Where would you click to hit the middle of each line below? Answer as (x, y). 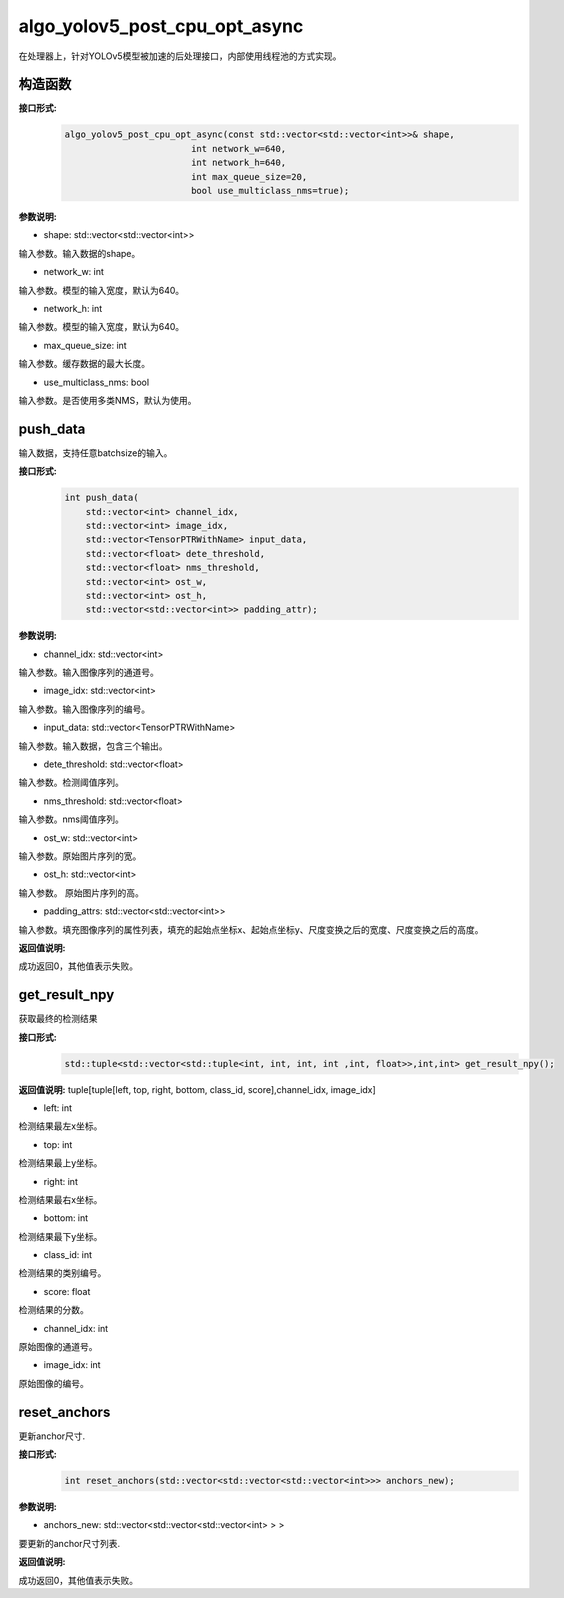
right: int (61, 1181)
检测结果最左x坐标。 (60, 1126)
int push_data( (101, 498)
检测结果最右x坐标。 (60, 1199)
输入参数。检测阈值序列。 (71, 782)
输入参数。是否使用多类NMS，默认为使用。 (107, 400)
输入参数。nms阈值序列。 (71, 819)
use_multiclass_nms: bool (96, 382)
